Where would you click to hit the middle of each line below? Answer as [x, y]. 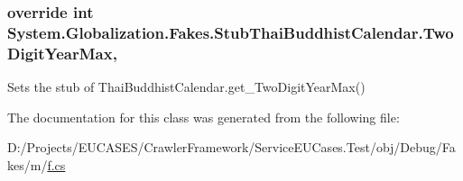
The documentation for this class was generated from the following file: [204, 117]
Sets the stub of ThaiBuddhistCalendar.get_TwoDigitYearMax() [186, 87]
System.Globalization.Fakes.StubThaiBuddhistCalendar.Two [231, 32]
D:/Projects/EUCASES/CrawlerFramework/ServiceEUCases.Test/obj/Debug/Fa [231, 147]
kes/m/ [28, 164]
